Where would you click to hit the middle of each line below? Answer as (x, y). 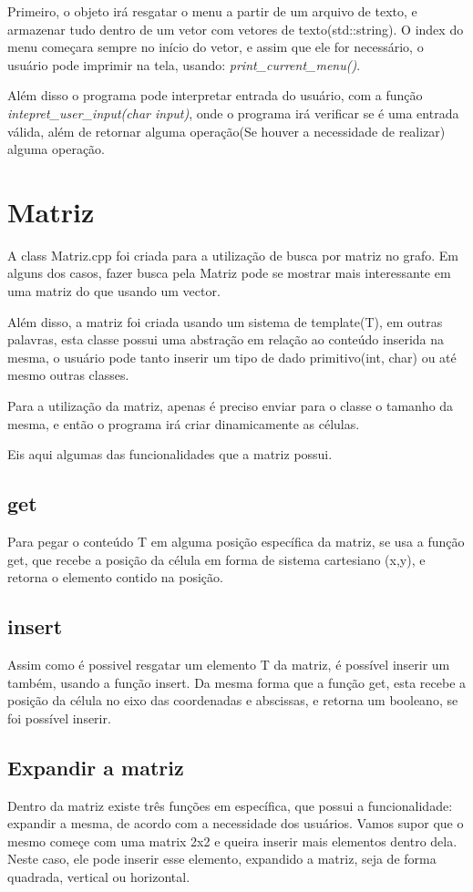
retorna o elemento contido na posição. (115, 577)
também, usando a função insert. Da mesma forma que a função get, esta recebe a (237, 682)
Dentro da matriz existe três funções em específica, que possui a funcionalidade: (230, 805)
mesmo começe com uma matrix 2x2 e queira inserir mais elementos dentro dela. (232, 841)
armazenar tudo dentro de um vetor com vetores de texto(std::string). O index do (236, 29)
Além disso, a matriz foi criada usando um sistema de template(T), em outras (225, 321)
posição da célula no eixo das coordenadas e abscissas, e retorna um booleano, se (233, 700)
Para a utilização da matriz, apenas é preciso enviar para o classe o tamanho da (231, 406)
